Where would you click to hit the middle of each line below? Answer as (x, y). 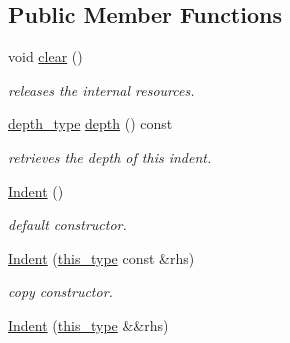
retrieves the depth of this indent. (110, 156)
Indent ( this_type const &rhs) (101, 257)
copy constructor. (60, 291)
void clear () (45, 56)
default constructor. (67, 224)
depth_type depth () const (90, 123)
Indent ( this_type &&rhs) (88, 324)
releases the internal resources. (101, 89)
